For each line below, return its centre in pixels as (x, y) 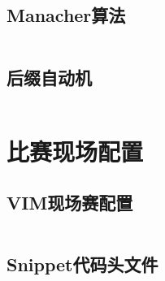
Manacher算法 (66, 15)
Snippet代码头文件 (82, 264)
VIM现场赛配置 (70, 203)
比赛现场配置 (75, 151)
